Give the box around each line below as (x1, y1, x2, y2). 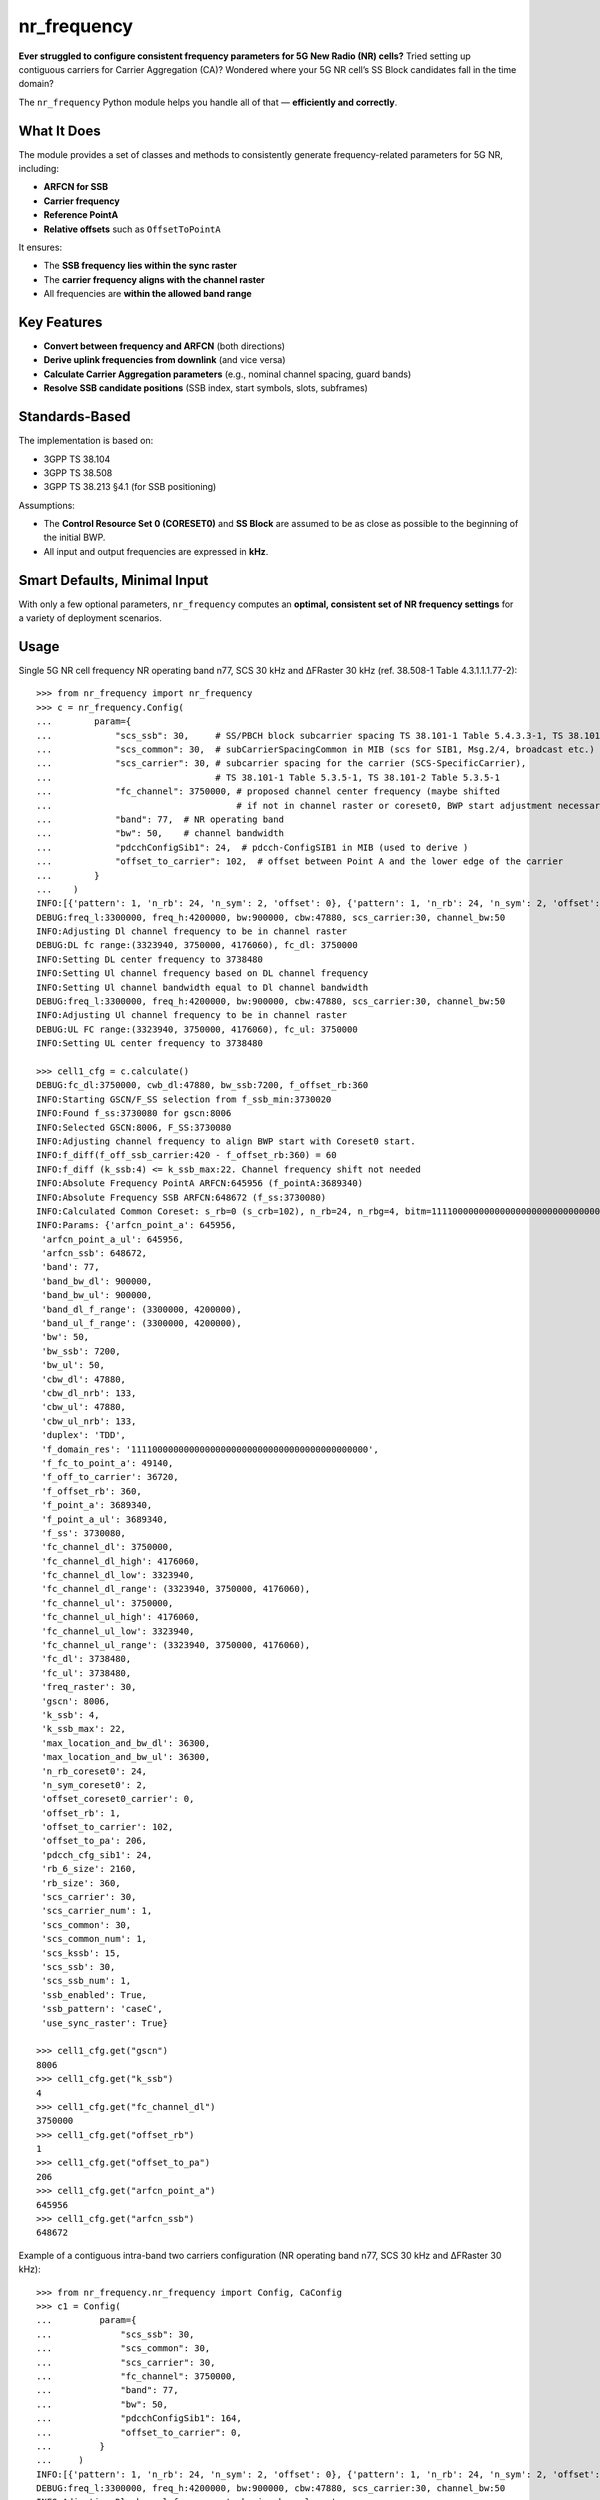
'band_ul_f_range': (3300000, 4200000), (41, 1318, 242, 1329)
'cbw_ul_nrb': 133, (41, 1415, 137, 1427)
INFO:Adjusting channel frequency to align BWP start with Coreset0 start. (36, 1135, 416, 1147)
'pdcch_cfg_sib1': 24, (41, 1849, 153, 1860)
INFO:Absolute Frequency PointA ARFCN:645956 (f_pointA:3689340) (36, 1178, 364, 1189)
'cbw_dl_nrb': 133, (41, 1387, 137, 1399)
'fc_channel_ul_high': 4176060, (41, 1611, 200, 1623)
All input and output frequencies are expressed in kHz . (43, 545, 269, 557)
